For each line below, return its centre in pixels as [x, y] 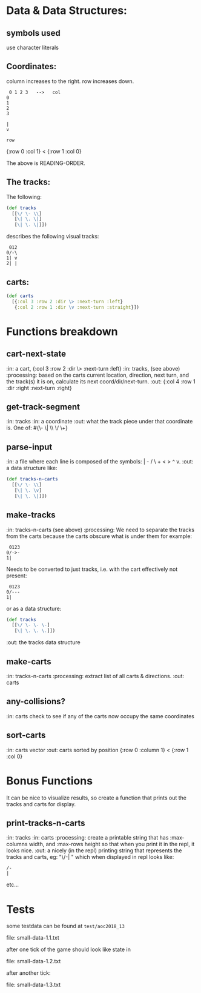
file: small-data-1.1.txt [33, 938]
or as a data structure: [34, 608]
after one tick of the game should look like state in [69, 949]
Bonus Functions [49, 781]
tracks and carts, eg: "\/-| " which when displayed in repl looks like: [90, 857]
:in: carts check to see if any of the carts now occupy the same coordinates [100, 716]
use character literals [33, 47]
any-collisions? [36, 702]
